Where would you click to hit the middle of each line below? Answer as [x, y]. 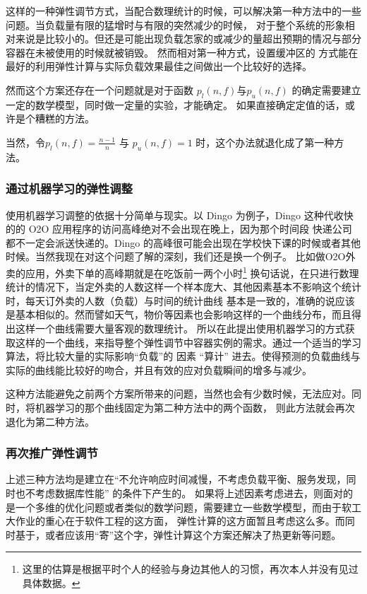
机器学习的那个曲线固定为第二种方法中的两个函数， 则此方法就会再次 [195, 407]
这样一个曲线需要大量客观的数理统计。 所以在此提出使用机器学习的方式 [180, 328]
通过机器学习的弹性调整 [69, 188]
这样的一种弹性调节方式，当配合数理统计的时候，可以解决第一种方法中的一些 [183, 11]
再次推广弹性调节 [52, 453]
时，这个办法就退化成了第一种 [265, 142]
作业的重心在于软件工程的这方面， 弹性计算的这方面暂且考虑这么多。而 [180, 521]
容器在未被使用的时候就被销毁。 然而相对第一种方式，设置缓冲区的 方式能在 [182, 52]
